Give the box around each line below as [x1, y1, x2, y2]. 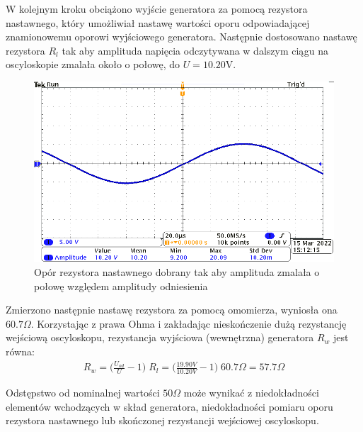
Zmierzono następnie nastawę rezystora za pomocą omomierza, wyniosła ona [6, 302, 338, 317]
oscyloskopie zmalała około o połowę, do [6, 57, 180, 72]
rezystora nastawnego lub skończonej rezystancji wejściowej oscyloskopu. [6, 413, 319, 428]
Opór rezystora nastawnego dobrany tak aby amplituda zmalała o [34, 264, 320, 279]
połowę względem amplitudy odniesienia [34, 278, 208, 293]
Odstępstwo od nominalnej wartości [6, 385, 160, 400]
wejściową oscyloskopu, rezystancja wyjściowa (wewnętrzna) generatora [6, 330, 314, 345]
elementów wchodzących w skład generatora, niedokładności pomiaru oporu [6, 399, 333, 414]
